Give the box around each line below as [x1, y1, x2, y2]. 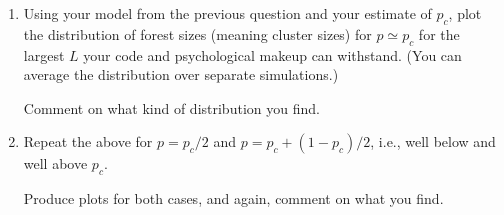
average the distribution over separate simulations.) [23, 64, 339, 85]
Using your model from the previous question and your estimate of [23, 3, 432, 23]
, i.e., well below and [370, 131, 496, 152]
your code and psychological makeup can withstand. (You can [83, 44, 462, 65]
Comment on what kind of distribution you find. [23, 97, 320, 118]
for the [418, 23, 460, 44]
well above [23, 153, 88, 174]
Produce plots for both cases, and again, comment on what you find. [23, 188, 444, 209]
